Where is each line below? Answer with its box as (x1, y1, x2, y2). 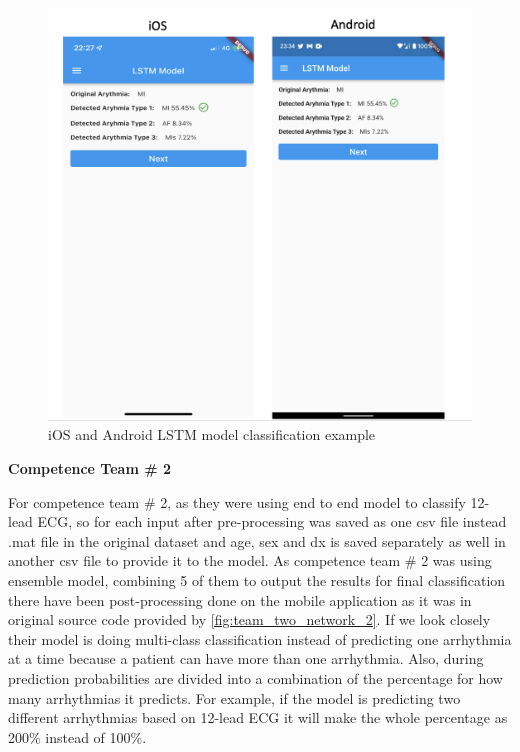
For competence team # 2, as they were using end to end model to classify (8, 491, 466, 512)
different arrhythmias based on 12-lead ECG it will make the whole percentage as (8, 707, 508, 728)
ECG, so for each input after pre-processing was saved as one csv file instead (37, 511, 507, 532)
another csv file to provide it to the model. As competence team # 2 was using (8, 550, 492, 571)
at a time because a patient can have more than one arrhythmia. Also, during (8, 648, 484, 669)
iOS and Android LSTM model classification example (48, 424, 376, 445)
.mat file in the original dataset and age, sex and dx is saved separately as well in (8, 530, 506, 551)
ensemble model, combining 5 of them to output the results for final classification (8, 569, 506, 590)
